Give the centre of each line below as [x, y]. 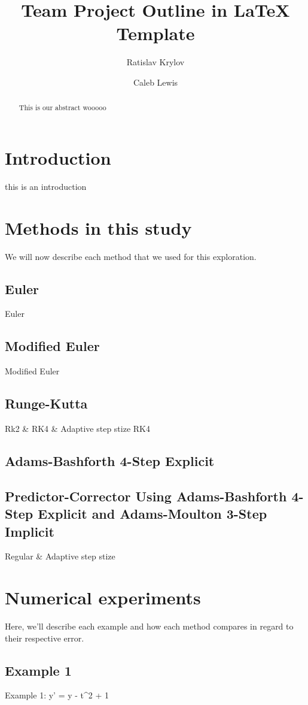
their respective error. [45, 638]
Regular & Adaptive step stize [60, 556]
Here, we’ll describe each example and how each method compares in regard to [149, 626]
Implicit [30, 531]
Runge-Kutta [46, 403]
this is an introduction [46, 186]
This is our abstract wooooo [62, 108]
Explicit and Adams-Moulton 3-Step [153, 514]
